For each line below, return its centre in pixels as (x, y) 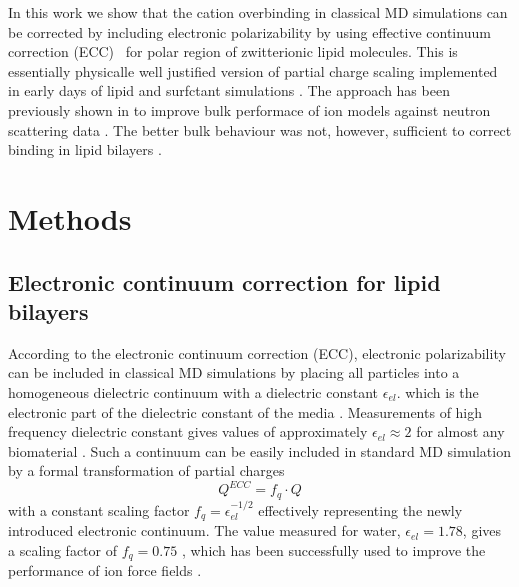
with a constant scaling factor (99, 509)
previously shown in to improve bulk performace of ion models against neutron (249, 109)
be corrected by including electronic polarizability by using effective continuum (249, 31)
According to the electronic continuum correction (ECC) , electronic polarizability (257, 352)
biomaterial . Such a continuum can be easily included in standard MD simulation (259, 450)
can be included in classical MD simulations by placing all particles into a (234, 372)
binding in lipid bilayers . (85, 149)
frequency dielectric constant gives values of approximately (188, 431)
